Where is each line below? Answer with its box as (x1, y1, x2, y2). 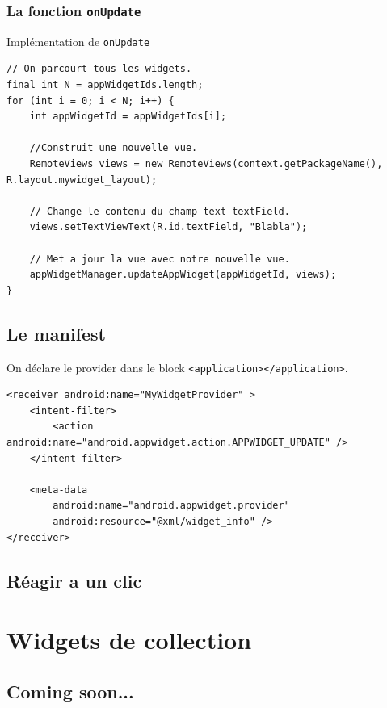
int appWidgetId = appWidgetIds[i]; (29, 111, 227, 123)
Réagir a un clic (6, 568, 142, 593)
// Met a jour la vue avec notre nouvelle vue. (29, 253, 290, 265)
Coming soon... (6, 678, 134, 703)
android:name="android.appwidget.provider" (53, 500, 290, 512)
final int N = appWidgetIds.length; (6, 79, 204, 91)
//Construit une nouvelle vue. (29, 142, 198, 154)
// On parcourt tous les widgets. (6, 63, 192, 75)
